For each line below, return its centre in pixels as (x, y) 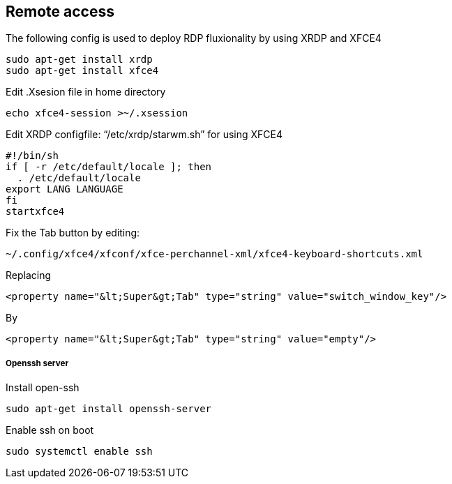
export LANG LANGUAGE (65, 189)
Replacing (29, 275)
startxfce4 (35, 212)
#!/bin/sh (32, 156)
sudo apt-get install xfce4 (82, 71)
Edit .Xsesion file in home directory (86, 92)
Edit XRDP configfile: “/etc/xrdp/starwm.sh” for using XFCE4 (144, 135)
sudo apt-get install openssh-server (109, 409)
